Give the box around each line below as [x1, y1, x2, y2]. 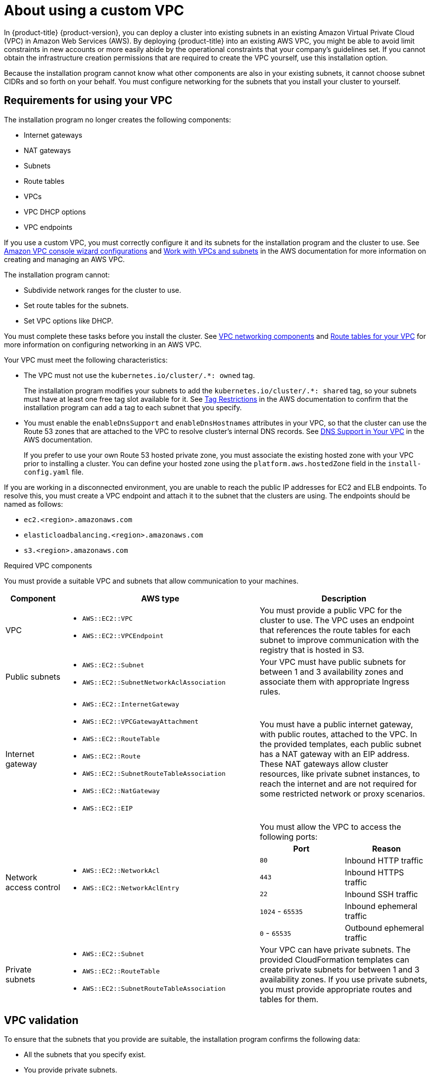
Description [321, 593, 367, 603]
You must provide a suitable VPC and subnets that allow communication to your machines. [4, 576, 299, 585]
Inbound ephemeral [344, 901, 418, 911]
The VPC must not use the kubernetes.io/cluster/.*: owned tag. [24, 371, 255, 379]
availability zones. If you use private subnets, [259, 974, 428, 984]
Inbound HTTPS [344, 867, 404, 877]
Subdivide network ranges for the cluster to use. [24, 285, 181, 294]
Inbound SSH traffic [344, 889, 418, 899]
